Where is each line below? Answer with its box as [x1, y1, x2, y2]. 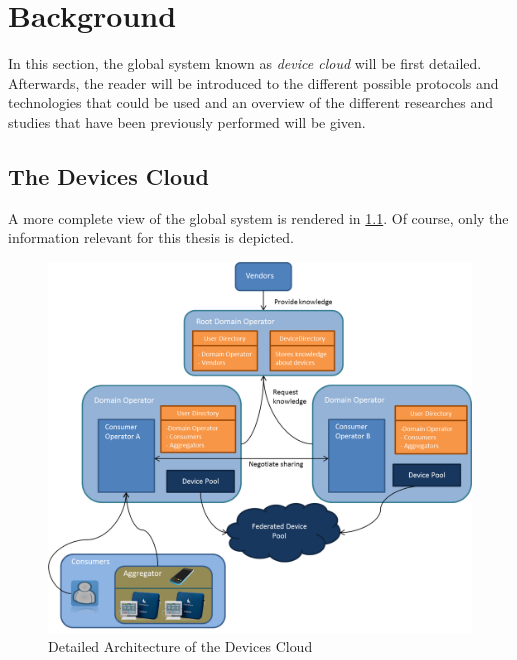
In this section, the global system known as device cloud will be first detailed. [8, 53, 482, 74]
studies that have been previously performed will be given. [8, 111, 366, 132]
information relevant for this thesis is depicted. [8, 227, 294, 248]
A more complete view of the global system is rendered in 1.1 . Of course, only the [8, 207, 509, 228]
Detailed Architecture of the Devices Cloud [48, 636, 313, 657]
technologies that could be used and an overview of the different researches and [8, 92, 493, 113]
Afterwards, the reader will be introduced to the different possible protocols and [8, 72, 499, 93]
